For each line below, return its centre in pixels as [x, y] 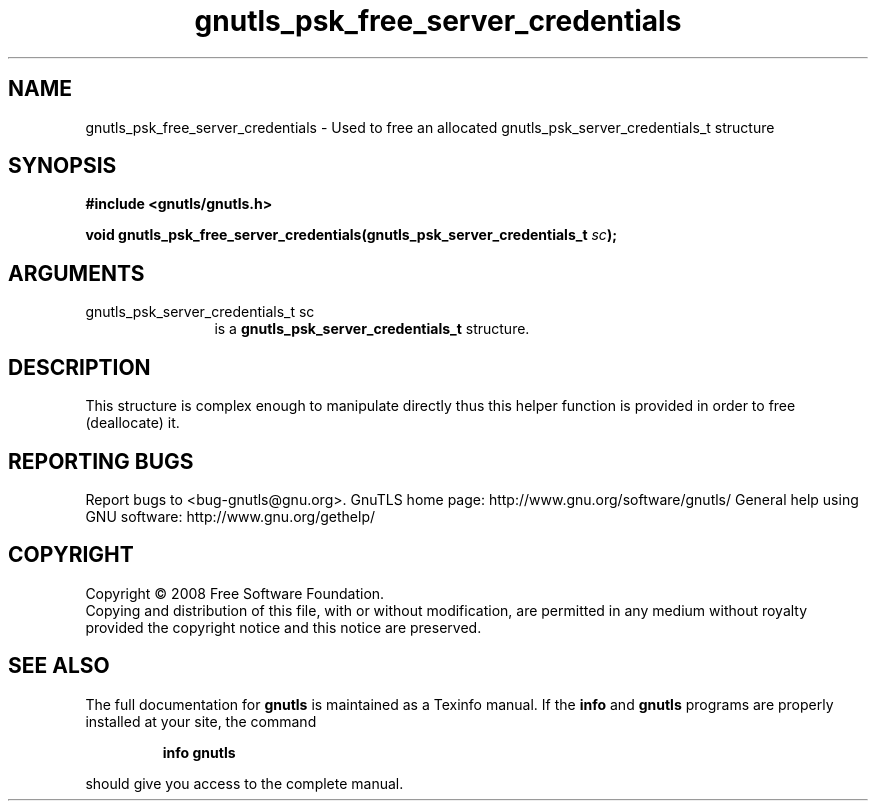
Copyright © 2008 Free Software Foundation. [235, 593]
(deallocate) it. [132, 423]
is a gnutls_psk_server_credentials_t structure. [372, 329]
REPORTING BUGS [101, 461]
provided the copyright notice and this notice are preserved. [283, 627]
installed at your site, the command [201, 721]
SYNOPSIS [62, 166]
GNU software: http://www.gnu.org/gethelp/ [230, 516]
